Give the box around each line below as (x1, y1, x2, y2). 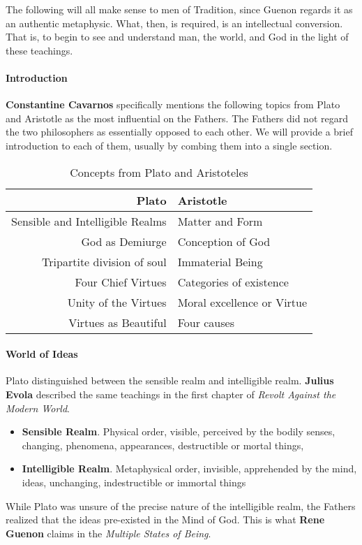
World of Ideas (6, 347, 78, 361)
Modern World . (6, 400, 70, 415)
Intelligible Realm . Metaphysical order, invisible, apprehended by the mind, (22, 461, 357, 476)
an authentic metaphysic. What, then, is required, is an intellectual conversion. (6, 15, 343, 30)
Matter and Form (177, 212, 263, 229)
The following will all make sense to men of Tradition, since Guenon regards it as (6, 2, 353, 16)
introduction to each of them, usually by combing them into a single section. (6, 138, 333, 152)
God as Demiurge (81, 233, 167, 249)
